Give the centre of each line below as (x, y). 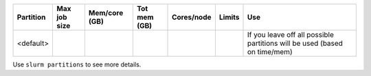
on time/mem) (270, 52)
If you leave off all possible (291, 35)
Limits (229, 17)
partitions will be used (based (295, 43)
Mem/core (106, 13)
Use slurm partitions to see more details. (77, 64)
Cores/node (192, 17)
